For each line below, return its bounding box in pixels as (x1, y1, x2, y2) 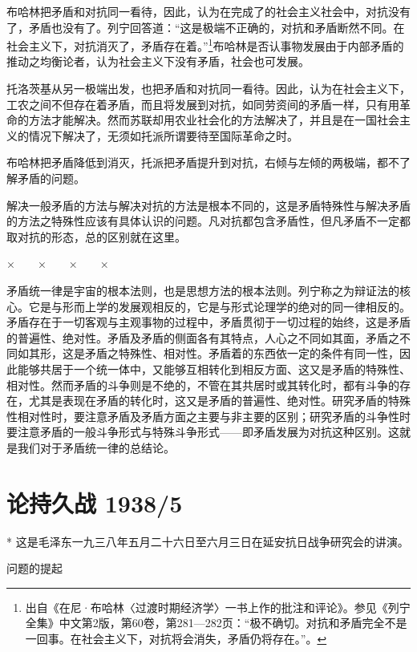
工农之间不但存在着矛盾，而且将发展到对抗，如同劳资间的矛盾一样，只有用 (6, 95, 399, 112)
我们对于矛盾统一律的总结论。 (17, 439, 175, 456)
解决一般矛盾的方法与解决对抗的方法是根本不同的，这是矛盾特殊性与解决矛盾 (6, 196, 411, 213)
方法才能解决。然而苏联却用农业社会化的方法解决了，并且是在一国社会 (28, 111, 399, 128)
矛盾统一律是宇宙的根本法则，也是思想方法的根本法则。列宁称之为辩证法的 (6, 281, 399, 298)
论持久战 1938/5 (6, 486, 183, 519)
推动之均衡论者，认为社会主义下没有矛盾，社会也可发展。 (6, 53, 310, 70)
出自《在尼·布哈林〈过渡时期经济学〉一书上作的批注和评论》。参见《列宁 (25, 598, 411, 615)
